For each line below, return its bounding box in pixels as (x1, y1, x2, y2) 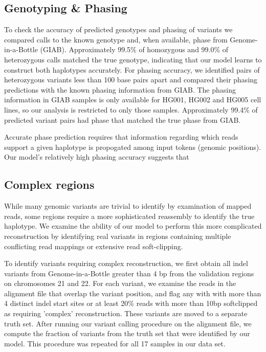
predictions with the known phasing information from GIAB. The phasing (4, 84, 236, 95)
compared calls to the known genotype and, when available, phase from (4, 34, 228, 45)
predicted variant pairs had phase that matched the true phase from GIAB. (4, 114, 241, 125)
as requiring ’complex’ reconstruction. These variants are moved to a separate (4, 308, 248, 319)
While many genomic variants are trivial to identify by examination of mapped (4, 201, 252, 211)
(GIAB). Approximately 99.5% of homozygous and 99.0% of (40, 44, 229, 55)
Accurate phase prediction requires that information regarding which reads (4, 131, 238, 142)
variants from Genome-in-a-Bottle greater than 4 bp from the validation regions (4, 268, 254, 278)
